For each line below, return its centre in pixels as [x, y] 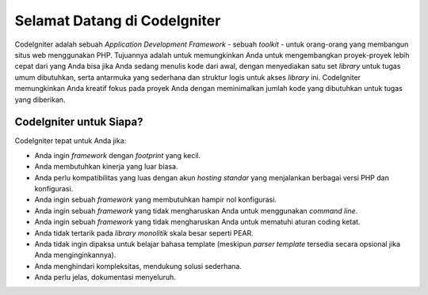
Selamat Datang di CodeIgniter [118, 21]
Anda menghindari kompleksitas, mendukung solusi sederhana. [138, 266]
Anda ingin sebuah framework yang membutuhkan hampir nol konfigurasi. [156, 200]
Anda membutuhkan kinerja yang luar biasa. [106, 167]
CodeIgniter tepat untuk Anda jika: [71, 141]
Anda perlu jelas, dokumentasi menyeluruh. [105, 278]
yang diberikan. [40, 100]
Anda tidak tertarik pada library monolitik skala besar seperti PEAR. [144, 233]
